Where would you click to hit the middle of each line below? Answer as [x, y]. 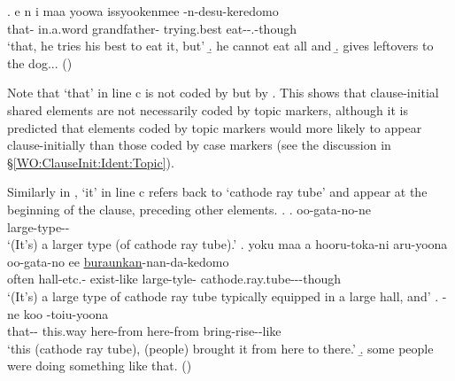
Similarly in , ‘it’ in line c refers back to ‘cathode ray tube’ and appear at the [217, 192]
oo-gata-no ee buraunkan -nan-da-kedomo [118, 261]
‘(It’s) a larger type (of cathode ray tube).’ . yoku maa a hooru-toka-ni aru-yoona [227, 244]
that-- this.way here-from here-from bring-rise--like [144, 331]
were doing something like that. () [100, 365]
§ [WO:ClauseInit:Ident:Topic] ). [91, 162]
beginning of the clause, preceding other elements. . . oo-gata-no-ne [189, 209]
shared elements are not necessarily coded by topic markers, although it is [208, 109]
